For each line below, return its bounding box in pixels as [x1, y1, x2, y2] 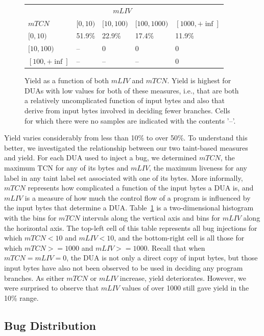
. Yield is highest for [167, 75, 231, 86]
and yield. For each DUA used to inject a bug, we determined [4, 152, 197, 163]
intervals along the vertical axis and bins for [82, 212, 220, 223]
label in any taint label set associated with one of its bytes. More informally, [4, 172, 243, 183]
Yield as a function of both [25, 75, 109, 86]
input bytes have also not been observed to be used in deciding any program [4, 262, 243, 273]
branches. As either [4, 272, 64, 283]
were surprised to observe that [4, 282, 99, 293]
